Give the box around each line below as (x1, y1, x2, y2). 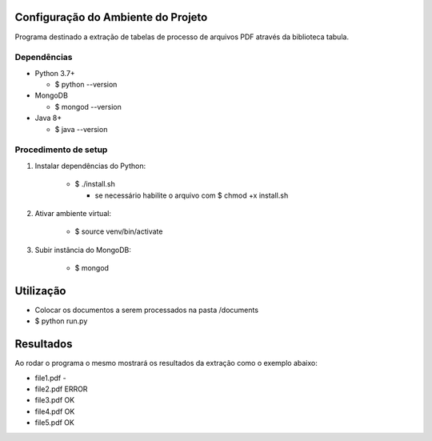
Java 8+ (34, 113, 62, 123)
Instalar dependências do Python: (34, 161, 146, 170)
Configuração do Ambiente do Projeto (14, 10, 208, 24)
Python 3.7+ (34, 68, 75, 78)
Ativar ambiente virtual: (34, 208, 112, 218)
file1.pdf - (34, 373, 67, 383)
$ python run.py (34, 316, 88, 326)
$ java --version (54, 124, 108, 134)
